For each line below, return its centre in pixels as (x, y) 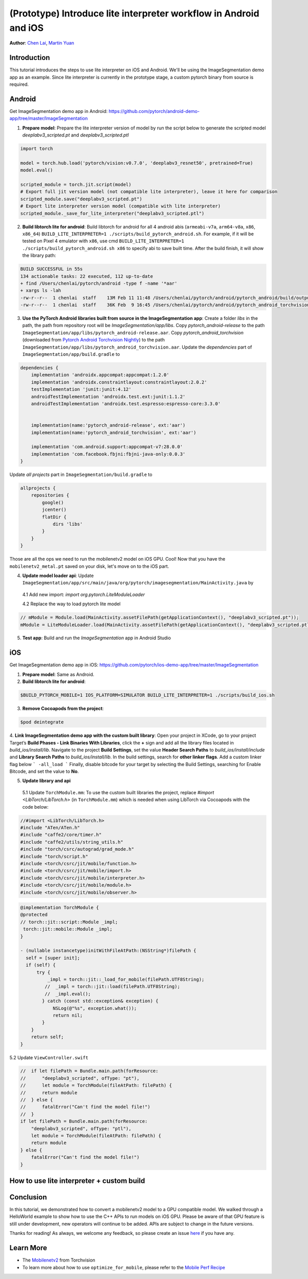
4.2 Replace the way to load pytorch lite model (71, 604)
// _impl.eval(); (68, 994)
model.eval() (37, 170)
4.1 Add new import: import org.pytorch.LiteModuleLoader (84, 594)
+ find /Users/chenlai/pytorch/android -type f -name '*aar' (99, 283)
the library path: (39, 255)
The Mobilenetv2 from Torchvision (59, 1260)
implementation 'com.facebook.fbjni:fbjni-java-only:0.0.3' (108, 454)
